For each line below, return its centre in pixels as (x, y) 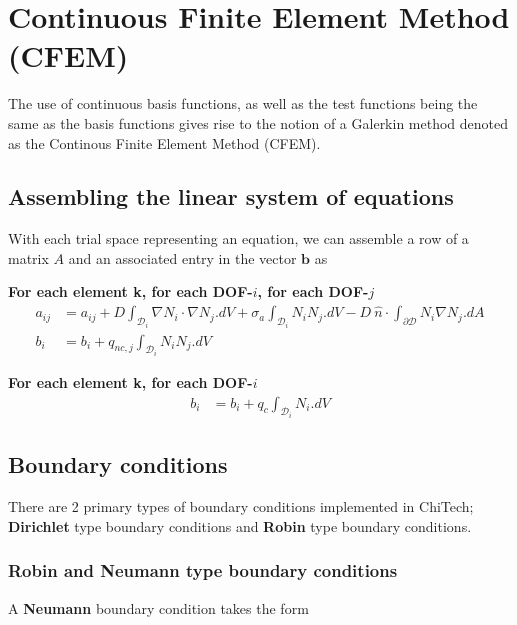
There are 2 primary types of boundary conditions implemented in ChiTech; (241, 506)
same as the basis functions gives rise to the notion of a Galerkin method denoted (258, 122)
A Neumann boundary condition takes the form (158, 607)
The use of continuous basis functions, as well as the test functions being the (243, 103)
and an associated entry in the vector (182, 257)
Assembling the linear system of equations (231, 196)
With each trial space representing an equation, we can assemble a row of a (238, 238)
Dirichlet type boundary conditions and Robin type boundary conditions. (240, 525)
